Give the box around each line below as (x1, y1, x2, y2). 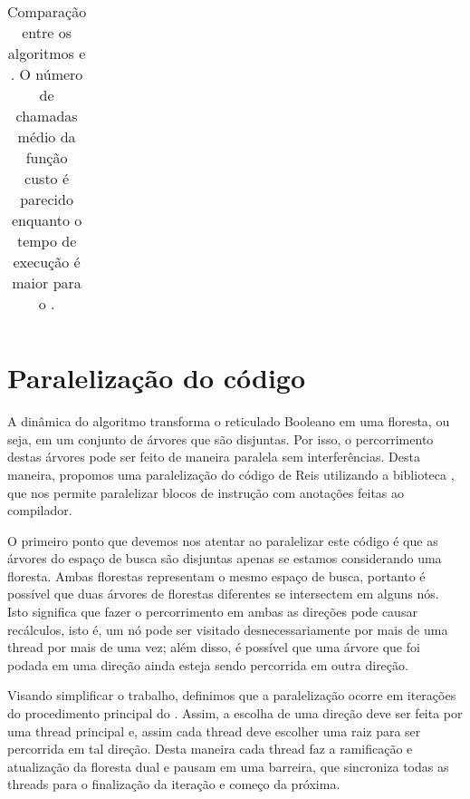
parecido (20, 189, 73, 209)
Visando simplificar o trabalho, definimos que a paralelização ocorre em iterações (7, 686, 456, 705)
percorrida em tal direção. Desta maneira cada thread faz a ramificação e (7, 739, 413, 758)
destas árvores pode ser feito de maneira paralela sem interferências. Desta (7, 447, 420, 466)
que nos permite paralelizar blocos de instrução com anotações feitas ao (7, 482, 405, 502)
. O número (10, 63, 83, 84)
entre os (22, 22, 72, 43)
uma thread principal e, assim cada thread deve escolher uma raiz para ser (7, 721, 421, 740)
